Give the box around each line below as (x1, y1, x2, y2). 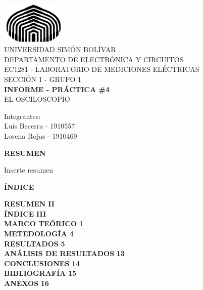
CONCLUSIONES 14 (4, 258, 80, 268)
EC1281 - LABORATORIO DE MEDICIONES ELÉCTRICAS (4, 64, 199, 74)
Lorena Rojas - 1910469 (4, 130, 77, 141)
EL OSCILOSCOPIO (4, 94, 70, 104)
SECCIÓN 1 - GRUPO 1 (4, 73, 82, 84)
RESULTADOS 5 (4, 238, 65, 248)
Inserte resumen (4, 164, 54, 175)
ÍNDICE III (4, 208, 46, 219)
